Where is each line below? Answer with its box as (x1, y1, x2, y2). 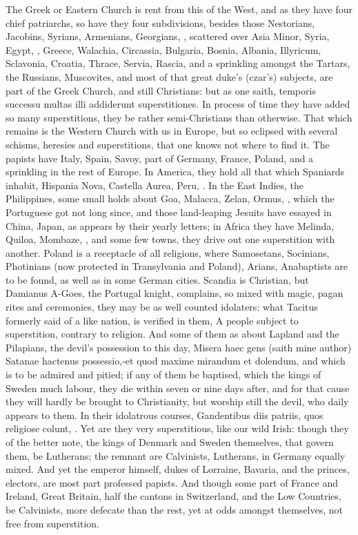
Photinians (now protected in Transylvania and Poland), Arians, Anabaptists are (6, 259, 348, 273)
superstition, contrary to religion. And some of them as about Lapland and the (6, 327, 339, 341)
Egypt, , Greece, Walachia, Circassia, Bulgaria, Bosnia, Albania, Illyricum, (6, 42, 321, 57)
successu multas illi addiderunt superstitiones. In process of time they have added (6, 97, 350, 111)
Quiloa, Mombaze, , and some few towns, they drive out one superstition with (6, 232, 335, 246)
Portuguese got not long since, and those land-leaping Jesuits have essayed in (6, 204, 332, 219)
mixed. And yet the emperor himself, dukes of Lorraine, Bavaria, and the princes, (6, 462, 350, 476)
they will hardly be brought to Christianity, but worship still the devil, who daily (6, 394, 349, 409)
